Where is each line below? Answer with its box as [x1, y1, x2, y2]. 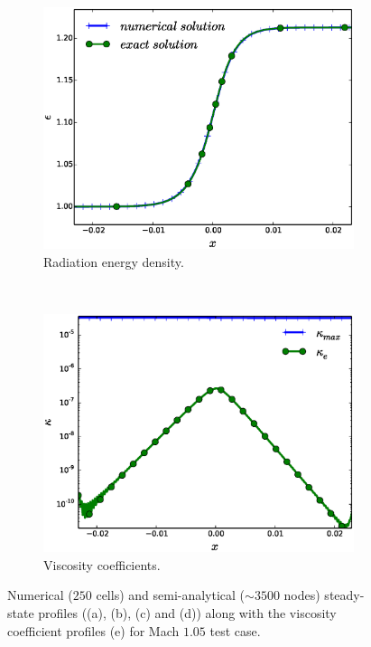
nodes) [283, 585, 320, 604]
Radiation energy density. [43, 252, 184, 271]
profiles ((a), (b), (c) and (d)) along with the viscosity [38, 603, 337, 622]
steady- [324, 585, 365, 604]
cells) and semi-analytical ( [96, 585, 246, 604]
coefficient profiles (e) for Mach [7, 621, 180, 640]
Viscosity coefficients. [43, 555, 161, 574]
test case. [209, 621, 261, 640]
